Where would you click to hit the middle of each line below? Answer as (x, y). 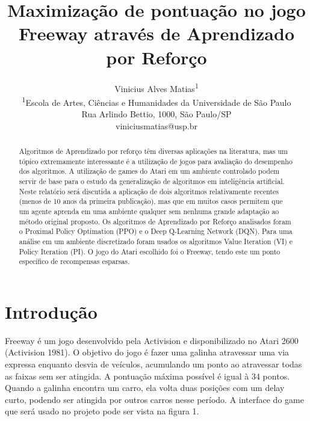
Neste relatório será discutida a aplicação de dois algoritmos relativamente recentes (149, 191)
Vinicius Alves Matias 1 (157, 87)
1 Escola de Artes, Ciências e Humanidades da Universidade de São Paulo (157, 101)
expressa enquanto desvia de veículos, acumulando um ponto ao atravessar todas (153, 364)
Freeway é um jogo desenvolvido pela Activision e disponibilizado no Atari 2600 (152, 340)
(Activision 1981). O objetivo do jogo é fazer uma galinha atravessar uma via (147, 352)
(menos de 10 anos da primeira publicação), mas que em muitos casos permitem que (151, 201)
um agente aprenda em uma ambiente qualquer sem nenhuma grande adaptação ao (149, 211)
